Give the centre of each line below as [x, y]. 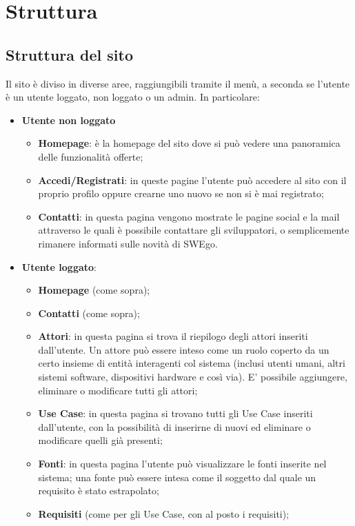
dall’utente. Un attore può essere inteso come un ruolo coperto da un [184, 349]
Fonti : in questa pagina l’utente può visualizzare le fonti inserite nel [182, 464]
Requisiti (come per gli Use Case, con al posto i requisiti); [164, 513]
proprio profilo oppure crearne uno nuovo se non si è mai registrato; [181, 193]
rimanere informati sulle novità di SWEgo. [128, 243]
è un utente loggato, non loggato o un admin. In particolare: [133, 97]
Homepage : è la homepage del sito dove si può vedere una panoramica [189, 143]
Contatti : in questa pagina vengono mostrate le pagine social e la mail [189, 216]
